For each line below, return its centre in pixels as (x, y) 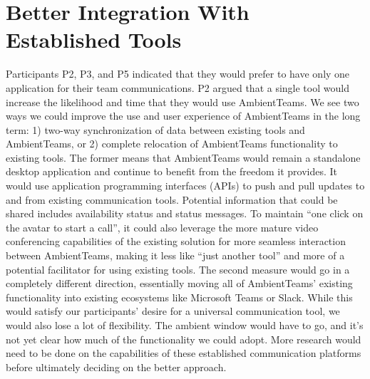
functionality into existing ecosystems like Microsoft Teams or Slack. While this (179, 297)
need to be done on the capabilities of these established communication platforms (184, 353)
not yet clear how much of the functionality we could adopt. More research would (184, 339)
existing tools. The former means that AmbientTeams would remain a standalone (183, 157)
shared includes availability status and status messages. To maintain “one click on (185, 213)
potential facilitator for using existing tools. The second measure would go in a (178, 269)
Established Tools (94, 40)
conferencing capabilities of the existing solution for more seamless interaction (176, 241)
